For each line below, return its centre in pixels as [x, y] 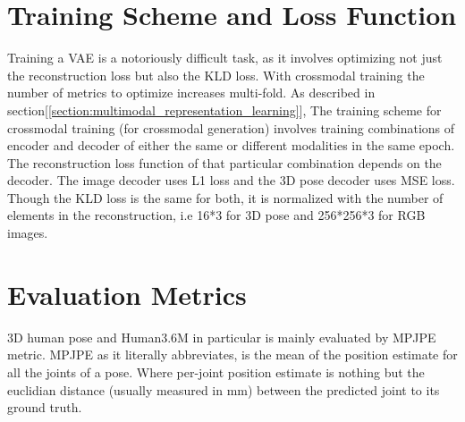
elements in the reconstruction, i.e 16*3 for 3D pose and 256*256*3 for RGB [216, 215]
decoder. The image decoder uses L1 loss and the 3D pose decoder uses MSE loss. [231, 180]
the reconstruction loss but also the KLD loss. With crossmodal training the [216, 75]
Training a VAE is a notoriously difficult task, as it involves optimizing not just [225, 58]
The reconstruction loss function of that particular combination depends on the [224, 162]
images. [28, 233]
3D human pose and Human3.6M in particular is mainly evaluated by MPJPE [222, 337]
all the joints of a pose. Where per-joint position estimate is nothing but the [216, 371]
